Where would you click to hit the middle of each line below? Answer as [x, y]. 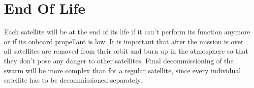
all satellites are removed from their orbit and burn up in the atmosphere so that [126, 51]
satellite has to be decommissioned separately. [73, 80]
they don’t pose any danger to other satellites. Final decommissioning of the [119, 60]
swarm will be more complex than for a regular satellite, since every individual [123, 70]
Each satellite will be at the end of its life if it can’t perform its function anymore [127, 32]
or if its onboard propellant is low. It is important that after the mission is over [124, 41]
